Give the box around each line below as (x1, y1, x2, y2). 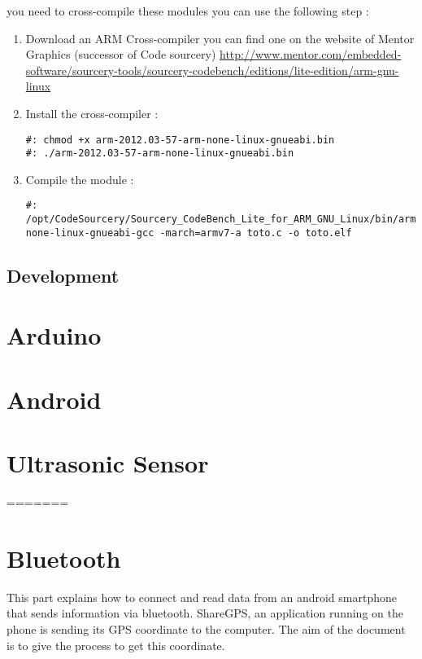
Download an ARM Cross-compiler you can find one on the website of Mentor (25, 29, 415, 46)
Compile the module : (25, 170, 134, 187)
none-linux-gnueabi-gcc (25, 226, 154, 239)
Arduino (7, 319, 102, 352)
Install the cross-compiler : (25, 104, 159, 121)
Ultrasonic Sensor (7, 446, 209, 480)
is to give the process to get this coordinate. (7, 636, 225, 653)
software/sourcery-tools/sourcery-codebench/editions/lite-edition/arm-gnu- (25, 61, 399, 78)
